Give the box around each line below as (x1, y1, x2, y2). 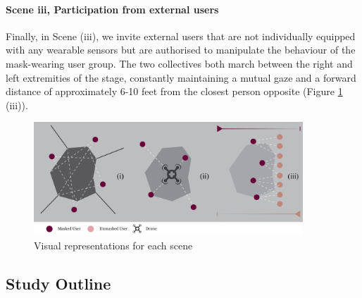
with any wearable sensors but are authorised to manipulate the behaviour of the (6, 42, 356, 57)
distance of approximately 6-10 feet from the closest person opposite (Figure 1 (6, 84, 343, 99)
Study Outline (6, 272, 111, 294)
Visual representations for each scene (34, 237, 193, 252)
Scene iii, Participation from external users (6, 1, 219, 16)
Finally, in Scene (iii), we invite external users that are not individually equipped (6, 28, 356, 43)
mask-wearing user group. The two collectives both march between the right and (6, 56, 353, 70)
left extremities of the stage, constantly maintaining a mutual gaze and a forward (6, 70, 356, 85)
